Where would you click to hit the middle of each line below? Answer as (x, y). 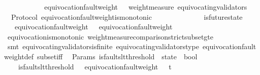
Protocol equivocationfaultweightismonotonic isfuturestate (127, 16)
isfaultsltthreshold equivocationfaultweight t (95, 66)
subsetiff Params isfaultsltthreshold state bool (117, 56)
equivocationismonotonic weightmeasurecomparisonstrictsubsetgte (110, 36)
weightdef (19, 56)
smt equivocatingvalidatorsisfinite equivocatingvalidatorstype (103, 46)
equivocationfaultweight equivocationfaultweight (93, 27)
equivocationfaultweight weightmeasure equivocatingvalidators (146, 7)
